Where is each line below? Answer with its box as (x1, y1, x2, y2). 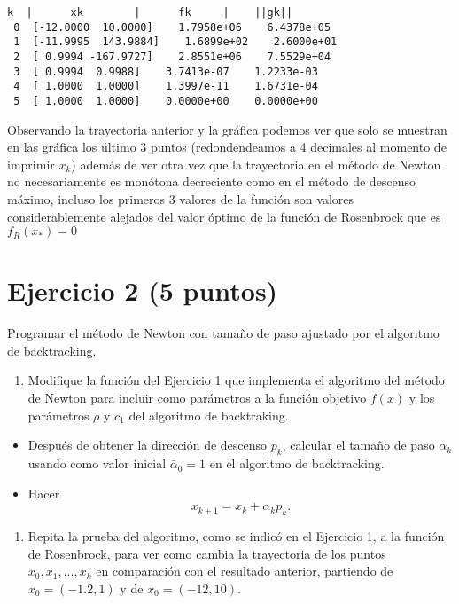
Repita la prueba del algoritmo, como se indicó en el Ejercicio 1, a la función (27, 527, 445, 545)
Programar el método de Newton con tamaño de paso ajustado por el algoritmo (7, 324, 440, 342)
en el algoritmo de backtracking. (209, 454, 385, 473)
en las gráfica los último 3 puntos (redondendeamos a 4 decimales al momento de (7, 137, 447, 156)
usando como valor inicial (27, 454, 167, 473)
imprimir (7, 154, 55, 173)
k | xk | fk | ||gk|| (7, 6, 293, 19)
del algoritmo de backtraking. (128, 405, 289, 424)
